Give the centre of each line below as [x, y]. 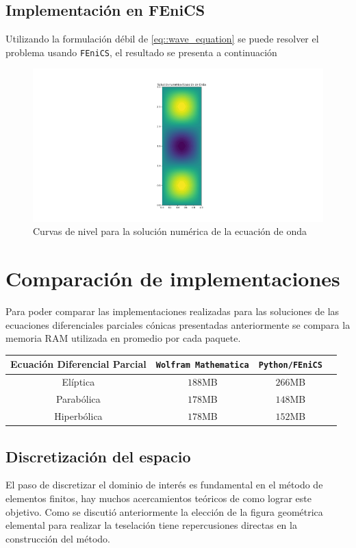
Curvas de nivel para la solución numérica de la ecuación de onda [170, 231]
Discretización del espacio [98, 456]
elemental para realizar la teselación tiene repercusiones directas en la [151, 525]
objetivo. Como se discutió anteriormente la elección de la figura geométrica [164, 511]
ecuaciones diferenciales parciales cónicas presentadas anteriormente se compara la [178, 324]
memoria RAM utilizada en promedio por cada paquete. [123, 338]
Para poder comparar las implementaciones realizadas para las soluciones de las [173, 311]
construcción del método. [58, 538]
